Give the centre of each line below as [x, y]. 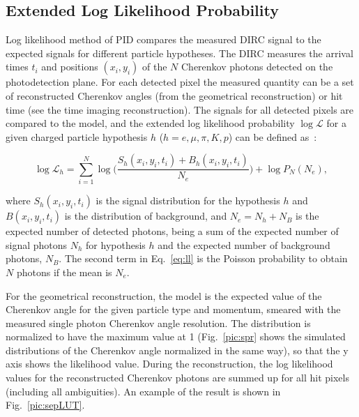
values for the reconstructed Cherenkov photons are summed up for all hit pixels [177, 378]
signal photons [37, 244]
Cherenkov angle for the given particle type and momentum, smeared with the [173, 309]
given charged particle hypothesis [77, 136]
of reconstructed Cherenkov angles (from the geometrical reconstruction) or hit [174, 95]
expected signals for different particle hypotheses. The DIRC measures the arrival [179, 53]
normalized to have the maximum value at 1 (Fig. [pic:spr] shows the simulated [176, 336]
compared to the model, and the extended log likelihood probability [150, 123]
